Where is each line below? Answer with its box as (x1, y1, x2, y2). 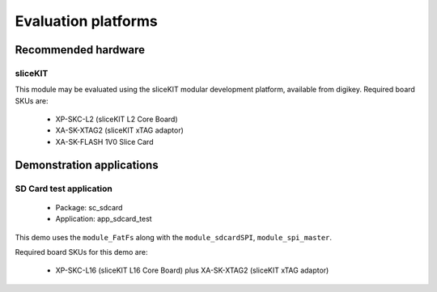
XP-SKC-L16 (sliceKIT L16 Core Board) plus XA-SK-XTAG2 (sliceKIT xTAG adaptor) (55, 265, 329, 275)
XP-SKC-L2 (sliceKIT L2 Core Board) (55, 114, 178, 125)
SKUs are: (15, 95, 49, 105)
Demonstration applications (15, 158, 159, 171)
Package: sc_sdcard (55, 202, 123, 212)
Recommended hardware (15, 43, 146, 57)
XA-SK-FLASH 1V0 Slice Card (55, 137, 154, 146)
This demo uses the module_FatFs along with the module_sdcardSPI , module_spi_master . (15, 232, 332, 242)
